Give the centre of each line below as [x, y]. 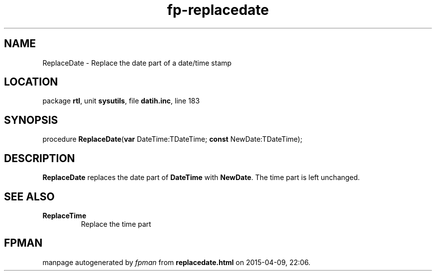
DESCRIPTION [40, 158]
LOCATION [31, 82]
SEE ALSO [29, 196]
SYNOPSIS [31, 120]
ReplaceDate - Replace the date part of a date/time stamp [137, 63]
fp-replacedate [218, 10]
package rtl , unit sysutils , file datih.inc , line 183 [121, 101]
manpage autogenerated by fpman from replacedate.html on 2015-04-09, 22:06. [176, 262]
